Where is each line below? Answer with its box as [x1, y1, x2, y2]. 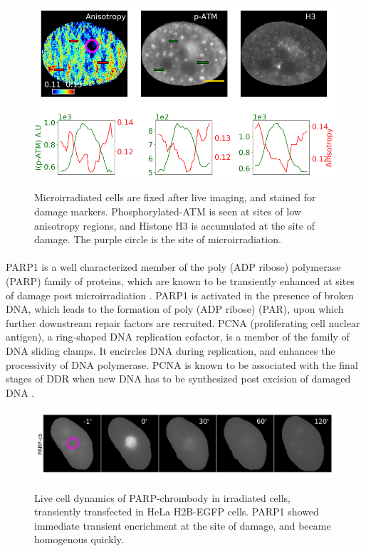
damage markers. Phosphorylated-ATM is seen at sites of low [34, 204, 301, 219]
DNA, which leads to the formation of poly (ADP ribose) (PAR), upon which [6, 301, 344, 316]
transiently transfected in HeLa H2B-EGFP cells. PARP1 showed [34, 504, 319, 519]
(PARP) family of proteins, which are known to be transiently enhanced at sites [6, 274, 355, 288]
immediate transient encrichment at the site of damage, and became [34, 518, 331, 533]
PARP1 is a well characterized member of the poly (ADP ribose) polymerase [6, 260, 341, 274]
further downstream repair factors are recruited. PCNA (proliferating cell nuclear [6, 315, 360, 330]
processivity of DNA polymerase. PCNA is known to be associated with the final [6, 357, 358, 372]
